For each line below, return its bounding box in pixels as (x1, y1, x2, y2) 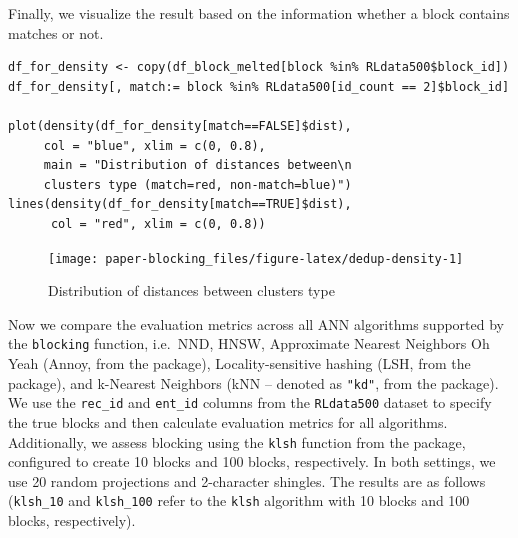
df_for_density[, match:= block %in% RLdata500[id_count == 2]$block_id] (8, 79, 510, 94)
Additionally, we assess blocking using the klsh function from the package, (8, 431, 466, 452)
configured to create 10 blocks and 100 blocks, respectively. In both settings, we (8, 451, 496, 472)
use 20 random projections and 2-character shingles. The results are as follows (8, 470, 486, 491)
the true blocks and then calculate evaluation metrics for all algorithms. (8, 411, 448, 432)
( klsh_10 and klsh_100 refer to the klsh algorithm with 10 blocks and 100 (8, 490, 470, 511)
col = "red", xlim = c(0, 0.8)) (50, 216, 266, 231)
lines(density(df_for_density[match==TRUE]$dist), (8, 197, 352, 212)
